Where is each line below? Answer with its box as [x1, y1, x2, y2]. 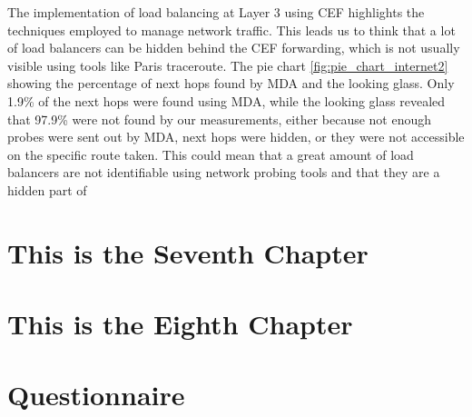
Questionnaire [7, 376, 185, 413]
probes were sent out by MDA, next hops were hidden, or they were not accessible [7, 127, 465, 146]
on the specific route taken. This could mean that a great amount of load [7, 144, 414, 164]
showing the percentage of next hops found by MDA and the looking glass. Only [7, 74, 455, 93]
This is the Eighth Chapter [7, 305, 353, 343]
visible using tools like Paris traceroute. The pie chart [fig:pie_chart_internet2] [7, 55, 448, 74]
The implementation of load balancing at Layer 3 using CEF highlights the [7, 3, 425, 21]
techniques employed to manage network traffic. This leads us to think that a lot [7, 20, 456, 39]
